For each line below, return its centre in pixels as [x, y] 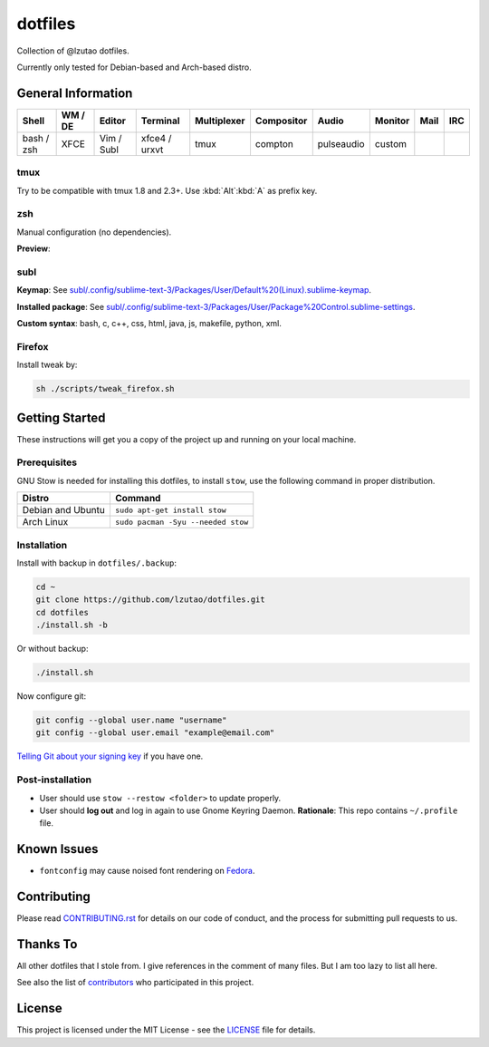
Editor [113, 121]
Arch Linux [45, 522]
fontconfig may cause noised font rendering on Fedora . [147, 871]
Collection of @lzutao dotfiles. [73, 51]
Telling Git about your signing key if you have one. [110, 756]
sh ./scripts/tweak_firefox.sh [105, 389]
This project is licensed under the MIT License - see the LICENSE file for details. [166, 1030]
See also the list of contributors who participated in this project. [135, 983]
